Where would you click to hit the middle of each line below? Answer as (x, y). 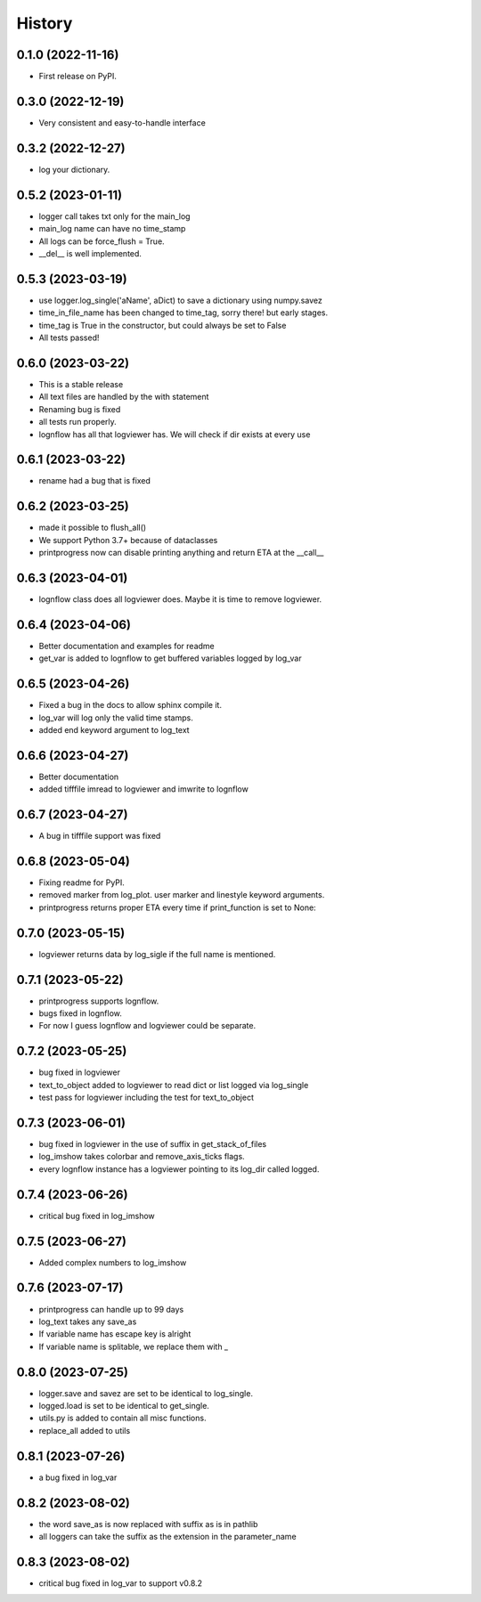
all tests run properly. (78, 422)
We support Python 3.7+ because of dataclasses (128, 540)
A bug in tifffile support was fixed (100, 836)
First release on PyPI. (78, 77)
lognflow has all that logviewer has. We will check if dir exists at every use (175, 434)
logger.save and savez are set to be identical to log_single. (146, 1393)
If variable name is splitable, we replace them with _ (134, 1346)
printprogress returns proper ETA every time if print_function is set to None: (177, 907)
